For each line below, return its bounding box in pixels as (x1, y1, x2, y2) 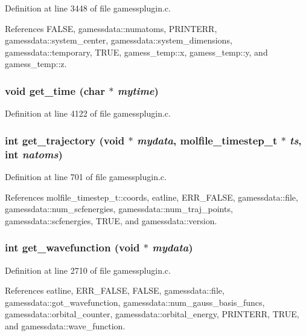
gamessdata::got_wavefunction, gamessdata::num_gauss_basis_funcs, (5, 296, 265, 308)
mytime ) (117, 83, 159, 98)
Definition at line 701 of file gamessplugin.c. (5, 170, 167, 183)
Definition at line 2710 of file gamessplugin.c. (5, 263, 171, 276)
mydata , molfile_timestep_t (136, 132, 278, 147)
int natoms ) (5, 146, 63, 161)
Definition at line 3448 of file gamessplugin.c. (5, 2, 171, 14)
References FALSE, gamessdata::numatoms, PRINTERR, (5, 22, 217, 34)
